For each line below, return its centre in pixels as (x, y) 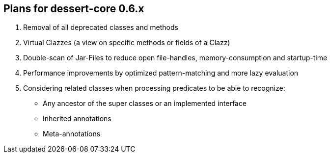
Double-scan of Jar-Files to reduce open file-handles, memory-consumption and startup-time (175, 58)
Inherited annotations (77, 119)
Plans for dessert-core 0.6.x (74, 9)
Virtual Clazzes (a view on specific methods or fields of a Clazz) (127, 43)
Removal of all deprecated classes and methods (101, 27)
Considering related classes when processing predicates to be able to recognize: (154, 88)
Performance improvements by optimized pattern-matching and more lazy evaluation (161, 73)
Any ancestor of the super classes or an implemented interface (145, 104)
